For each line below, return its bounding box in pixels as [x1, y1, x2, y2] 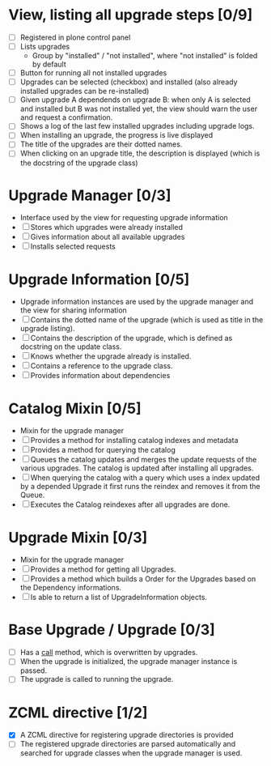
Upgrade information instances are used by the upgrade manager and [19, 297, 254, 307]
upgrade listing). [19, 324, 75, 334]
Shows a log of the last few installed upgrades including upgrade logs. [19, 121, 255, 131]
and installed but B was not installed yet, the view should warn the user [19, 104, 257, 114]
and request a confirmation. [19, 113, 113, 122]
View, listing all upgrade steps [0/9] [8, 6, 253, 24]
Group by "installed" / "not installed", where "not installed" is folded [32, 51, 258, 61]
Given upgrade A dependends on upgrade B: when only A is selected [19, 95, 251, 104]
